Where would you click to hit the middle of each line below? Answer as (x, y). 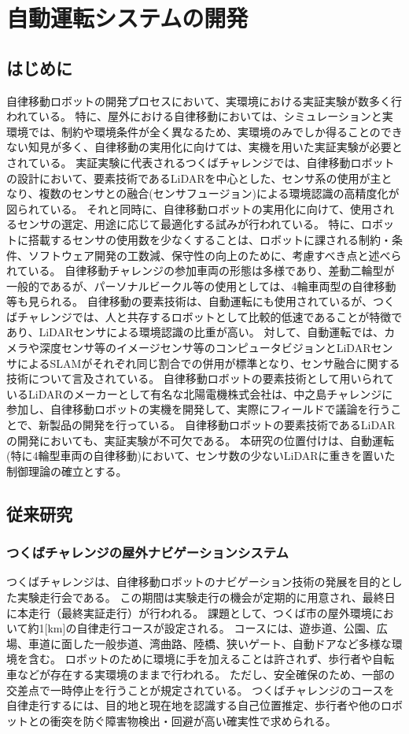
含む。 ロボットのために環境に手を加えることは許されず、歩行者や (200, 659)
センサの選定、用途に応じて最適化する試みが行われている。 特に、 (189, 224)
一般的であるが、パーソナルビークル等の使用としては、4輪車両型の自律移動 (201, 285)
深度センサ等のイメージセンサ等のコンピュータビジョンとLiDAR (205, 348)
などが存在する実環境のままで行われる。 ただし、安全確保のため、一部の (206, 674)
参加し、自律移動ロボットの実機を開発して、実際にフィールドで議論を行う (199, 409)
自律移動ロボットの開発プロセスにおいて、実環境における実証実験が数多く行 (204, 100)
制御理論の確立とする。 (67, 471)
